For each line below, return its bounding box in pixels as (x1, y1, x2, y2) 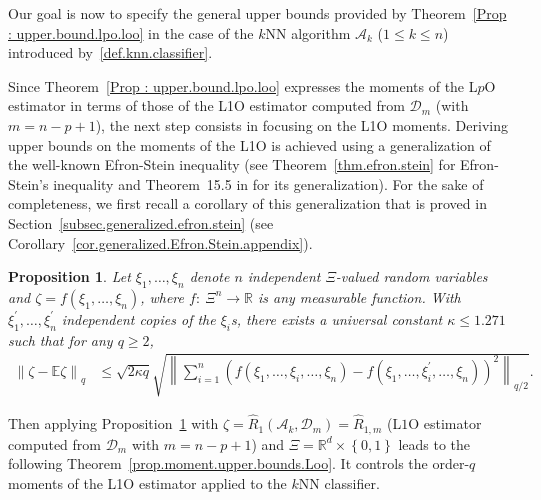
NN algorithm (265, 22, 351, 43)
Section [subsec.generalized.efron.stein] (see (8, 212, 274, 233)
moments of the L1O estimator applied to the (8, 472, 287, 493)
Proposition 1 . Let (8, 266, 131, 287)
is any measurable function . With (257, 286, 461, 307)
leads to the (398, 433, 471, 454)
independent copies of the (61, 308, 216, 329)
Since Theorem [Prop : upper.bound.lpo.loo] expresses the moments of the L (8, 75, 478, 96)
